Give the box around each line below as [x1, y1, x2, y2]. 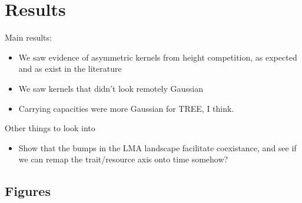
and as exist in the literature [18, 62, 122, 75]
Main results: [5, 31, 52, 44]
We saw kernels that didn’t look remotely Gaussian [18, 82, 203, 94]
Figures [5, 182, 51, 200]
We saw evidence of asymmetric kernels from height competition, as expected [18, 51, 297, 63]
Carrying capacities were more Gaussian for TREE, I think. [18, 102, 234, 114]
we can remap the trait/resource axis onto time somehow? [18, 153, 228, 165]
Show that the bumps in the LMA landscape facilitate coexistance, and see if [18, 141, 297, 154]
